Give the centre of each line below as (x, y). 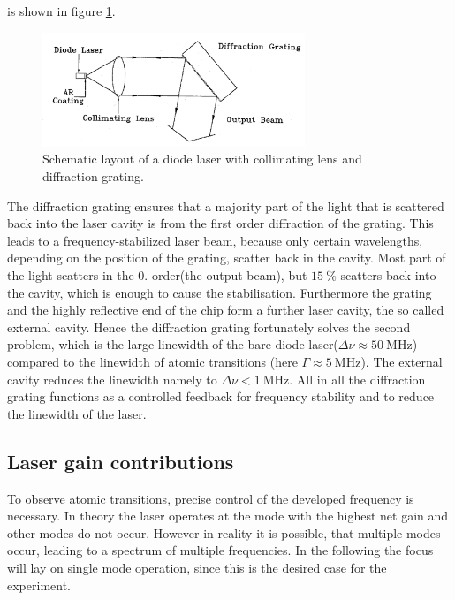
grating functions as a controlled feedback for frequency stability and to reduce (221, 396)
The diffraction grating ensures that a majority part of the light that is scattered (226, 205)
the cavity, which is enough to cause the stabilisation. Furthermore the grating (220, 292)
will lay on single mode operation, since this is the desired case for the (197, 567)
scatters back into (388, 275)
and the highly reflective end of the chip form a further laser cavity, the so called (226, 310)
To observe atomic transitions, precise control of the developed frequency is (211, 498)
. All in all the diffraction (357, 379)
